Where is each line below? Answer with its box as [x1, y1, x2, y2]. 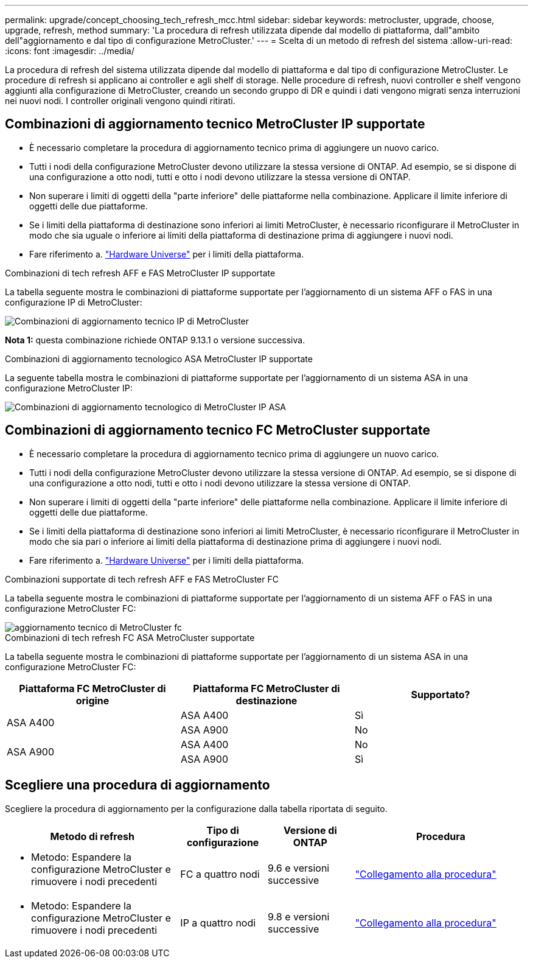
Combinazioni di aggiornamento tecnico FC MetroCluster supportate [5, 422, 430, 438]
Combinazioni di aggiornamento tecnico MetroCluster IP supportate [5, 116, 425, 132]
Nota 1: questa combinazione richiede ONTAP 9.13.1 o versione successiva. [5, 334, 305, 345]
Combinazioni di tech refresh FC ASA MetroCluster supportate [5, 632, 255, 643]
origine [75, 694, 110, 707]
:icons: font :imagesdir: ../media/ [5, 46, 134, 56]
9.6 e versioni [267, 861, 330, 874]
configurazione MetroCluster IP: [5, 382, 133, 393]
